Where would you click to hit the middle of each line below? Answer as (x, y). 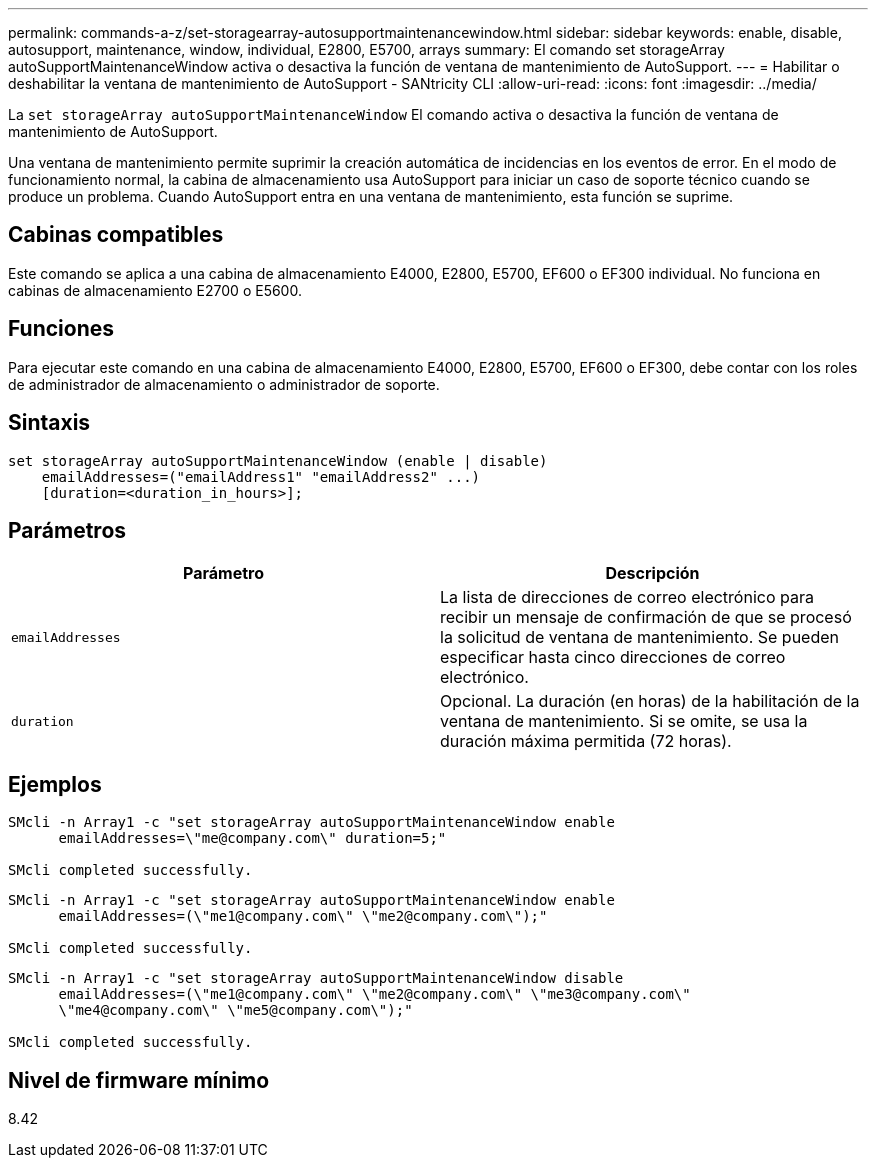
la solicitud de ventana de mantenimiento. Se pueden (639, 637)
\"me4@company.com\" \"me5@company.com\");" (235, 1010)
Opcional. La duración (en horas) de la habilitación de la (650, 701)
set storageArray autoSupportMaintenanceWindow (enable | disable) (278, 460)
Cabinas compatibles (116, 235)
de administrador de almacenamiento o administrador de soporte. (224, 384)
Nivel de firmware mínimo (139, 1080)
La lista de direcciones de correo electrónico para (627, 597)
